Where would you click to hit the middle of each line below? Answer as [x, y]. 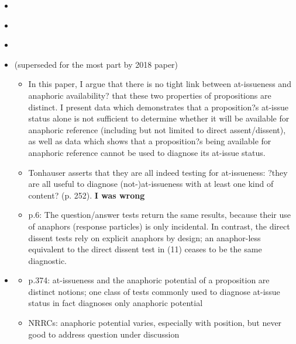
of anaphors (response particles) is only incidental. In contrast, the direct [159, 226]
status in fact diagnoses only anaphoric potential [116, 303]
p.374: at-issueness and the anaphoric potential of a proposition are [149, 280]
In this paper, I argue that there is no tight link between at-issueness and [160, 84]
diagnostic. [48, 260]
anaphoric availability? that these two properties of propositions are [150, 95]
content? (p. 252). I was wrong [87, 195]
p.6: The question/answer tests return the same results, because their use [160, 215]
